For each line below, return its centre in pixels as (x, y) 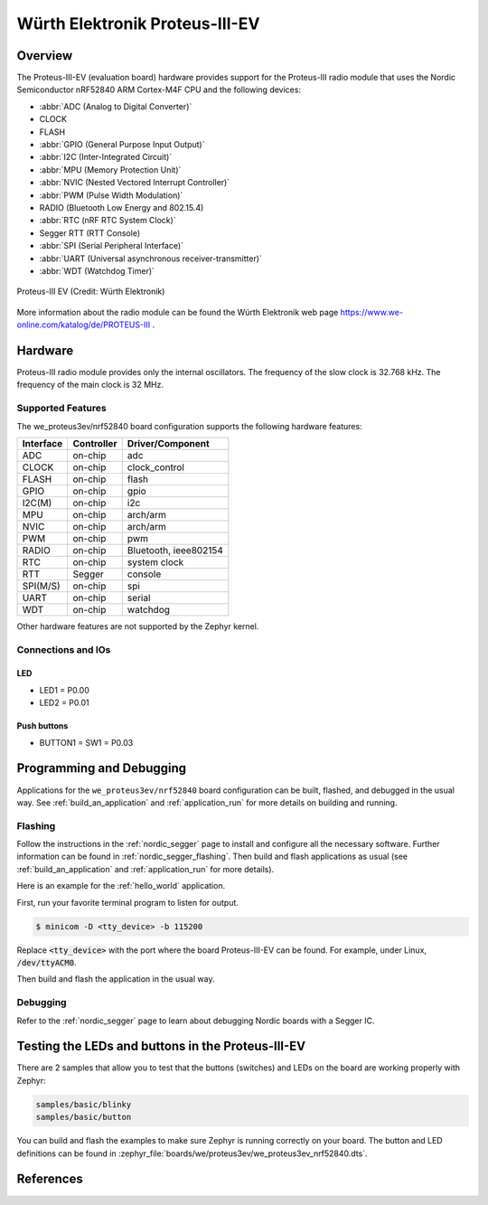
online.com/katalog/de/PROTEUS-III (84, 325)
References (50, 1179)
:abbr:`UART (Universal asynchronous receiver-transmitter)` (150, 259)
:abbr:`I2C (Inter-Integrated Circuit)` (106, 157)
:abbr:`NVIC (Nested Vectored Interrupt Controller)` (135, 183)
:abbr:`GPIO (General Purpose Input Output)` (122, 145)
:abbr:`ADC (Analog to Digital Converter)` (116, 106)
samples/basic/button (84, 1117)
